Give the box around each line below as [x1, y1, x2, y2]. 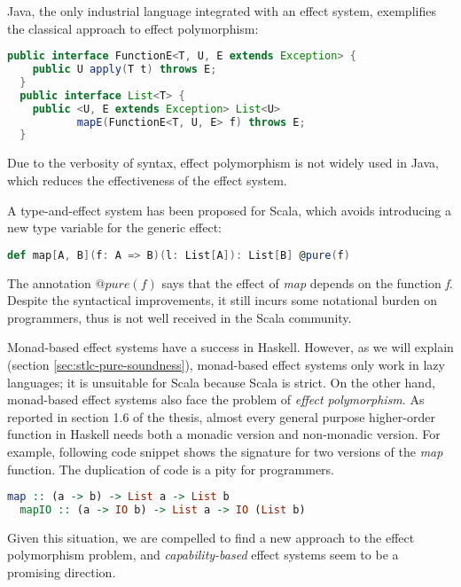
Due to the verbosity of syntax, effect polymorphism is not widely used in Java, [7, 153, 439, 172]
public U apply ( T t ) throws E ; [32, 63, 217, 76]
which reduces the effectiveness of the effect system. [7, 170, 287, 189]
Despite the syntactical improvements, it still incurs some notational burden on [7, 291, 437, 309]
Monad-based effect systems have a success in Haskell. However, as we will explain [7, 338, 454, 356]
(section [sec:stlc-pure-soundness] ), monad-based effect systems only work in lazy [7, 355, 445, 373]
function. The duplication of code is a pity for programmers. [7, 459, 335, 478]
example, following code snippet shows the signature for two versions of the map [7, 442, 443, 460]
